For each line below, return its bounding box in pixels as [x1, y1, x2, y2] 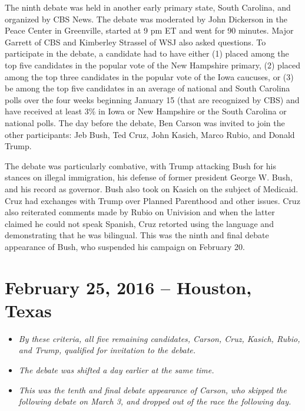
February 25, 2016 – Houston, [5, 275, 252, 299]
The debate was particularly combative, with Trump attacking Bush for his [5, 159, 277, 172]
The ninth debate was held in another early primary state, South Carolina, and [5, 1, 291, 13]
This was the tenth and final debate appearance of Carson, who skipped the [18, 383, 287, 396]
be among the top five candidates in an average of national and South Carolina [5, 82, 290, 94]
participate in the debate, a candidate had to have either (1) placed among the [5, 47, 289, 60]
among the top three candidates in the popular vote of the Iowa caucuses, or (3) [5, 70, 294, 83]
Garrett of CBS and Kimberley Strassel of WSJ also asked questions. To [5, 35, 266, 48]
